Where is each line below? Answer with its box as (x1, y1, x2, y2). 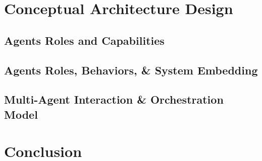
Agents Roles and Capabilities (4, 32, 165, 48)
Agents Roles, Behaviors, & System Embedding (4, 62, 258, 77)
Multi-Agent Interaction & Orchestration (4, 92, 224, 107)
